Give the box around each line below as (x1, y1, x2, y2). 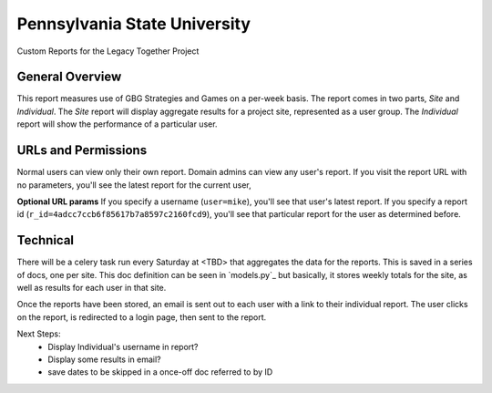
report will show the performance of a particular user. (16, 119, 218, 129)
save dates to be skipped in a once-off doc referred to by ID (47, 367, 273, 377)
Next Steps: (16, 328, 61, 339)
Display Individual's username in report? (47, 341, 199, 352)
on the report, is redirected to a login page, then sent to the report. (16, 311, 267, 323)
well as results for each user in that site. (16, 283, 167, 293)
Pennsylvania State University (16, 14, 251, 34)
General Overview (16, 69, 122, 85)
